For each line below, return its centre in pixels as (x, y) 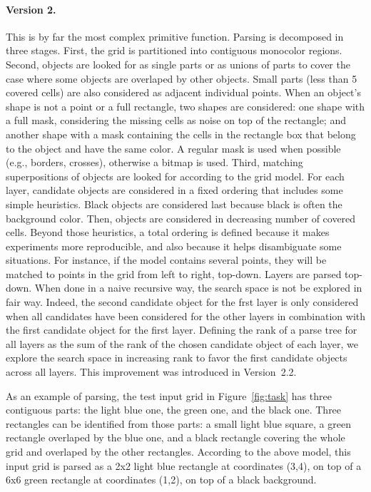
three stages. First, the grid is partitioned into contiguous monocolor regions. (174, 50)
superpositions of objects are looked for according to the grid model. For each (175, 176)
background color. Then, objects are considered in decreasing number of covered (181, 218)
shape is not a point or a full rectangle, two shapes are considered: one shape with (185, 106)
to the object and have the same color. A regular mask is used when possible (173, 148)
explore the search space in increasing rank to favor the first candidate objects (177, 358)
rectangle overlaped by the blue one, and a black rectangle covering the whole (176, 437)
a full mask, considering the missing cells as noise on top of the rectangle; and (176, 120)
